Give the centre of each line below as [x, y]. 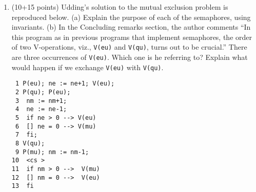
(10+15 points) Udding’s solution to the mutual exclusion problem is [120, 7]
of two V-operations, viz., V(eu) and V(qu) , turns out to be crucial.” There [129, 47]
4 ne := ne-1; [41, 109]
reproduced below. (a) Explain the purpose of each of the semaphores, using [131, 17]
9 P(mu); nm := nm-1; [52, 152]
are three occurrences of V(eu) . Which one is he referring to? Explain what [130, 57]
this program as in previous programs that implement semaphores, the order [132, 37]
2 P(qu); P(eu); [43, 92]
